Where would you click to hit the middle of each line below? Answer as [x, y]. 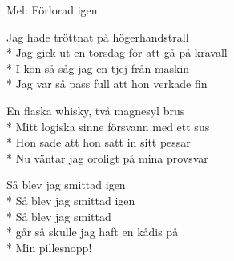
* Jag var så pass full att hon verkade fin [107, 84]
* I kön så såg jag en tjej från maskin [98, 68]
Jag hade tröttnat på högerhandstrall [98, 36]
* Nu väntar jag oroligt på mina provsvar [107, 157]
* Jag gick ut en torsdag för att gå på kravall [117, 52]
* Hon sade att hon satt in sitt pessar [99, 142]
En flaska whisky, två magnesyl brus [96, 110]
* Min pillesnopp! [49, 247]
